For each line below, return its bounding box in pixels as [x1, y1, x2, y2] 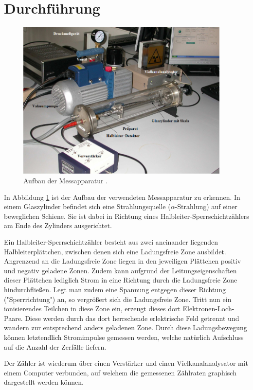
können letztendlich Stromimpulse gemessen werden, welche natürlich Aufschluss [4, 332, 244, 342]
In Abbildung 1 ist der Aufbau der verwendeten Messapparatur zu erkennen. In [4, 192, 240, 202]
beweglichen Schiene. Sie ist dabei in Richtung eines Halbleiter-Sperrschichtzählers [4, 211, 249, 221]
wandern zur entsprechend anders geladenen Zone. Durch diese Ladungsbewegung [4, 322, 247, 333]
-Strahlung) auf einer [175, 201, 237, 212]
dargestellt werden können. [4, 377, 84, 387]
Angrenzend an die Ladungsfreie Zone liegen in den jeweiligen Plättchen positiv [4, 256, 241, 266]
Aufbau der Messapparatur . [23, 176, 108, 186]
